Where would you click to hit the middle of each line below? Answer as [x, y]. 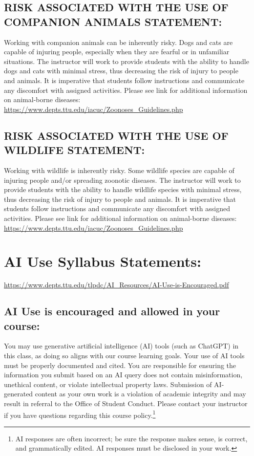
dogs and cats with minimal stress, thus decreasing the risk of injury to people [121, 71]
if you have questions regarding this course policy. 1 [80, 414]
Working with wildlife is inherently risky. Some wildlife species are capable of [119, 170]
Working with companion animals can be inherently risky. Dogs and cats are [118, 42]
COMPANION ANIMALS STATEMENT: [113, 21]
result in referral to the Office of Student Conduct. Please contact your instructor [126, 403]
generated [19, 394]
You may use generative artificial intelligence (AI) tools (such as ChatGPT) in [121, 346]
